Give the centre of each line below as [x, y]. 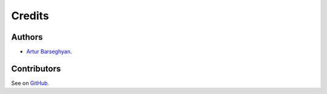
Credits [30, 16]
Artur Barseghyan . [49, 52]
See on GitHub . [30, 83]
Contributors [36, 68]
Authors [27, 37]
